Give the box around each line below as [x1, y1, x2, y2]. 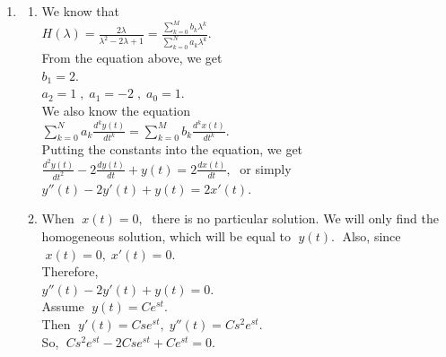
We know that [41, 2, 119, 20]
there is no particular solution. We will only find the [152, 209, 439, 228]
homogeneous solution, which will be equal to [41, 227, 292, 246]
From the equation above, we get [41, 48, 223, 67]
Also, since [342, 227, 401, 246]
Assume [41, 297, 84, 316]
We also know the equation [41, 101, 190, 120]
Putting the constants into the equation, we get [41, 140, 303, 159]
